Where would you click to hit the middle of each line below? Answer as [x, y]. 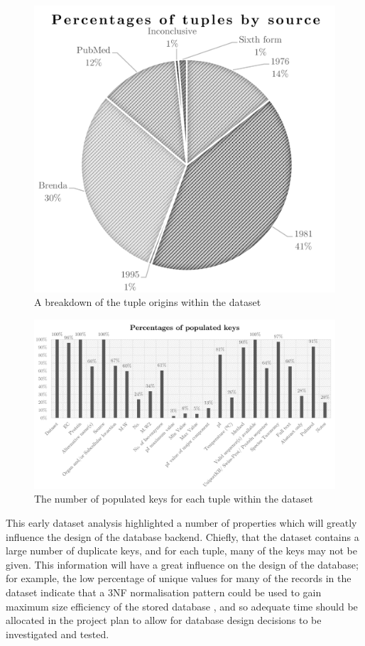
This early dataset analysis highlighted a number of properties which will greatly [181, 522]
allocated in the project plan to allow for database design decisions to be [164, 620]
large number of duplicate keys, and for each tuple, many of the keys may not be [181, 551]
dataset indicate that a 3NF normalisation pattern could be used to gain [164, 592]
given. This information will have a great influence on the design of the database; [182, 564]
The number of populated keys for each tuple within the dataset [174, 499]
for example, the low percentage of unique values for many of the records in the [179, 578]
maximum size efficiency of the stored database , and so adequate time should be [182, 606]
